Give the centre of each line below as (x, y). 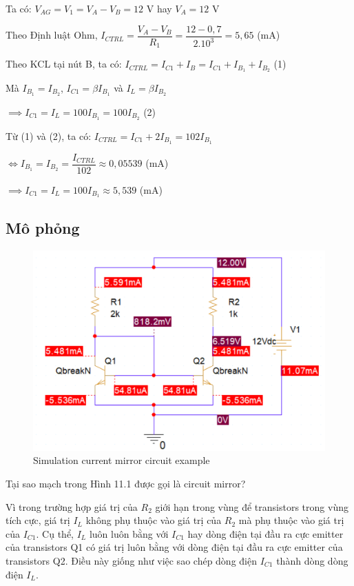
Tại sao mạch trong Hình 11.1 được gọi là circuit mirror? (126, 483)
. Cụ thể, (55, 533)
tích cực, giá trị (38, 520)
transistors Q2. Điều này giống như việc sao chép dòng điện (131, 560)
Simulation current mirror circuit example (122, 460)
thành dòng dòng (312, 560)
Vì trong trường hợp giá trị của (72, 506)
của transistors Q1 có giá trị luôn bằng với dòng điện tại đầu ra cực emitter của (174, 547)
